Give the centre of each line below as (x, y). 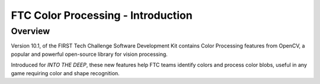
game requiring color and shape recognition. (65, 73)
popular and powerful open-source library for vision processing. (89, 54)
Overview (31, 31)
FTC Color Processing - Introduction (102, 15)
